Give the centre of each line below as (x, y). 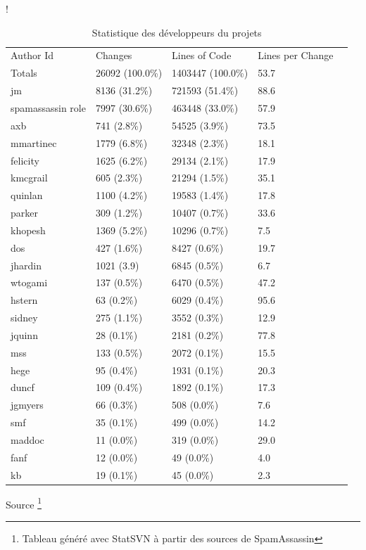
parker (24, 213)
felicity (25, 160)
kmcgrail (29, 178)
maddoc (27, 440)
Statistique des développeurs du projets (177, 32)
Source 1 (24, 503)
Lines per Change (296, 55)
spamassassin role (48, 107)
